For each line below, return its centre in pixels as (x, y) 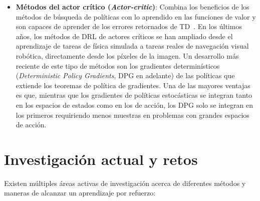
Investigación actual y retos (101, 159)
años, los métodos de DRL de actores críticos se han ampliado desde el (124, 36)
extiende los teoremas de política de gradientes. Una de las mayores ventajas (133, 85)
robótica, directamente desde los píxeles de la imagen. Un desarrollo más (127, 55)
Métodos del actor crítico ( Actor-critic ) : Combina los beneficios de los (133, 7)
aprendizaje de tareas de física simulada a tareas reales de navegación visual (132, 46)
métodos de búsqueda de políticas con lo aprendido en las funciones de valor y (136, 16)
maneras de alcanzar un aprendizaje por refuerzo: (80, 193)
